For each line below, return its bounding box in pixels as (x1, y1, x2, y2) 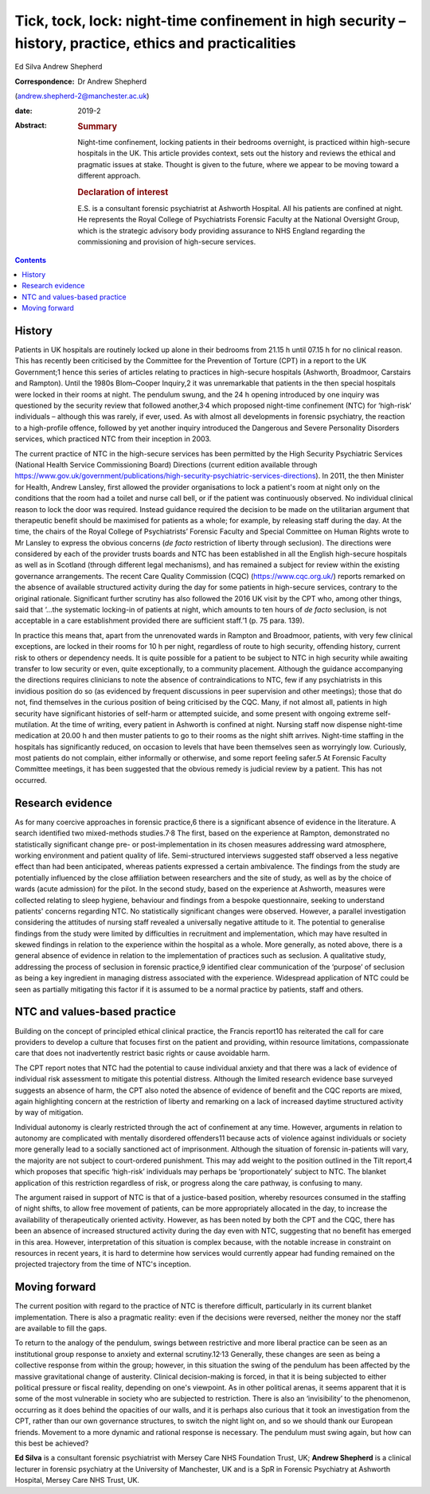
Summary (77, 120, 118, 131)
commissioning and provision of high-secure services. (77, 237, 256, 247)
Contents (14, 255, 47, 264)
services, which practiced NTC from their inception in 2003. (14, 434, 212, 444)
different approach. (77, 170, 141, 180)
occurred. (14, 775, 47, 784)
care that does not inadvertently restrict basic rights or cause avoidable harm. (14, 1048, 271, 1058)
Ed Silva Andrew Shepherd (14, 62, 103, 72)
